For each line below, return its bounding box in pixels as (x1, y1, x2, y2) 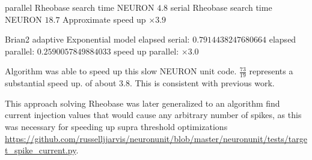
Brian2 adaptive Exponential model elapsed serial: (5, 33, 190, 46)
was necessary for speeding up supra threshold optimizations (5, 120, 228, 132)
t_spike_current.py (5, 144, 76, 156)
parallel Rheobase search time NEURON (5, 1, 154, 13)
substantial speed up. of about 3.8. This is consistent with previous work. (5, 77, 275, 89)
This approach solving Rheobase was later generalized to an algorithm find (5, 96, 280, 109)
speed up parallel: (114, 44, 179, 57)
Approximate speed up (63, 13, 146, 25)
